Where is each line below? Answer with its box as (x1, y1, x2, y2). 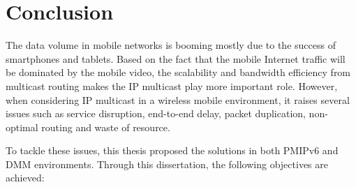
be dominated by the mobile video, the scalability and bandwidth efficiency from (6, 65, 351, 80)
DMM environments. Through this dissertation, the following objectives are (6, 156, 328, 171)
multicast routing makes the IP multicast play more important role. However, (6, 78, 338, 93)
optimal (6, 119, 38, 134)
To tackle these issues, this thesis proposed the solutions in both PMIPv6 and (6, 143, 339, 158)
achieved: (6, 170, 45, 185)
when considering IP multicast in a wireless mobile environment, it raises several (6, 92, 350, 107)
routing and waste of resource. (41, 119, 170, 134)
